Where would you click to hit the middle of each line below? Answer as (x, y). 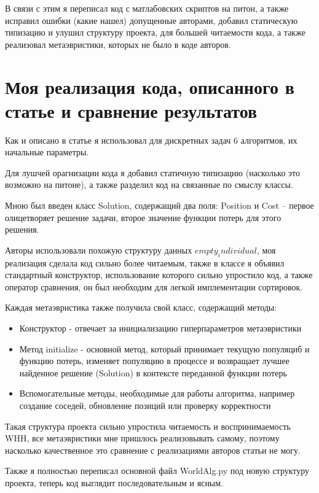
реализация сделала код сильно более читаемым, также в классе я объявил (145, 262)
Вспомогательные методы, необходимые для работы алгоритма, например (157, 393)
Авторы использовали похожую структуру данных (99, 250)
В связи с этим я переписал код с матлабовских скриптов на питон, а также (147, 8)
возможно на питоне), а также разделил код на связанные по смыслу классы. (149, 184)
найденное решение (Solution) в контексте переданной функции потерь (153, 372)
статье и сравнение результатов (131, 110)
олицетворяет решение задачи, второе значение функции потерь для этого (143, 217)
